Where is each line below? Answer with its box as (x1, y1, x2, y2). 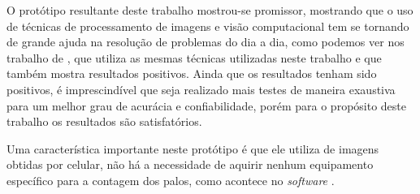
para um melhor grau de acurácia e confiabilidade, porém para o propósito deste (6, 97, 406, 114)
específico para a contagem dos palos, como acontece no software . (6, 171, 335, 188)
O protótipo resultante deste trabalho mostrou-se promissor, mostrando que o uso (6, 2, 414, 18)
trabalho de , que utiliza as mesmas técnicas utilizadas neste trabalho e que (6, 49, 382, 66)
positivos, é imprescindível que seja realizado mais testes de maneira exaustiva (6, 80, 396, 97)
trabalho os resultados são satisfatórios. (6, 113, 202, 130)
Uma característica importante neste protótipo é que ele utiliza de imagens (6, 140, 379, 157)
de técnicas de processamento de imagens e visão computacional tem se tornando (6, 17, 409, 34)
